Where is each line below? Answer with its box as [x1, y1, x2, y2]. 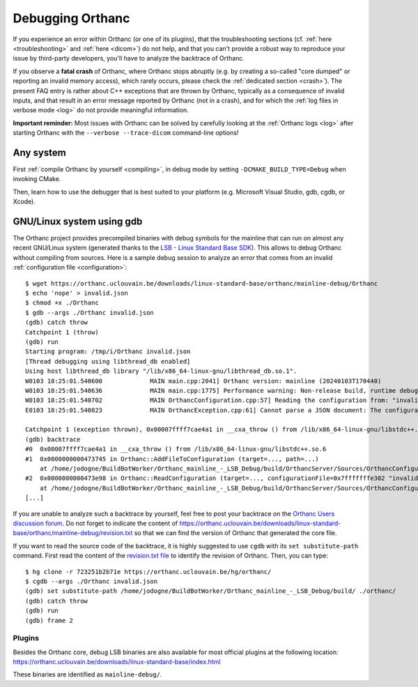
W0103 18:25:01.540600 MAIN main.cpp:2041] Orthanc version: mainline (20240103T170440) [25, 377, 382, 385]
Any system [13, 146, 66, 158]
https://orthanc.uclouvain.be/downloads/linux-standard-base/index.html [13, 658, 221, 666]
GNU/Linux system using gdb [13, 215, 143, 227]
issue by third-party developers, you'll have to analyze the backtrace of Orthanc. [13, 54, 245, 63]
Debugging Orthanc [13, 10, 130, 26]
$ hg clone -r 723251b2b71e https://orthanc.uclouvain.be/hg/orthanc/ [25, 568, 272, 576]
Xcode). [13, 197, 36, 206]
